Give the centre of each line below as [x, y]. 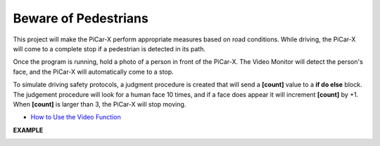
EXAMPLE [28, 130]
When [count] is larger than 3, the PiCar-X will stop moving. [100, 104]
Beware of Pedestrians [81, 18]
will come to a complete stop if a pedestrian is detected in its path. [109, 48]
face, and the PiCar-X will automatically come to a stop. [93, 72]
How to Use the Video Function [76, 117]
